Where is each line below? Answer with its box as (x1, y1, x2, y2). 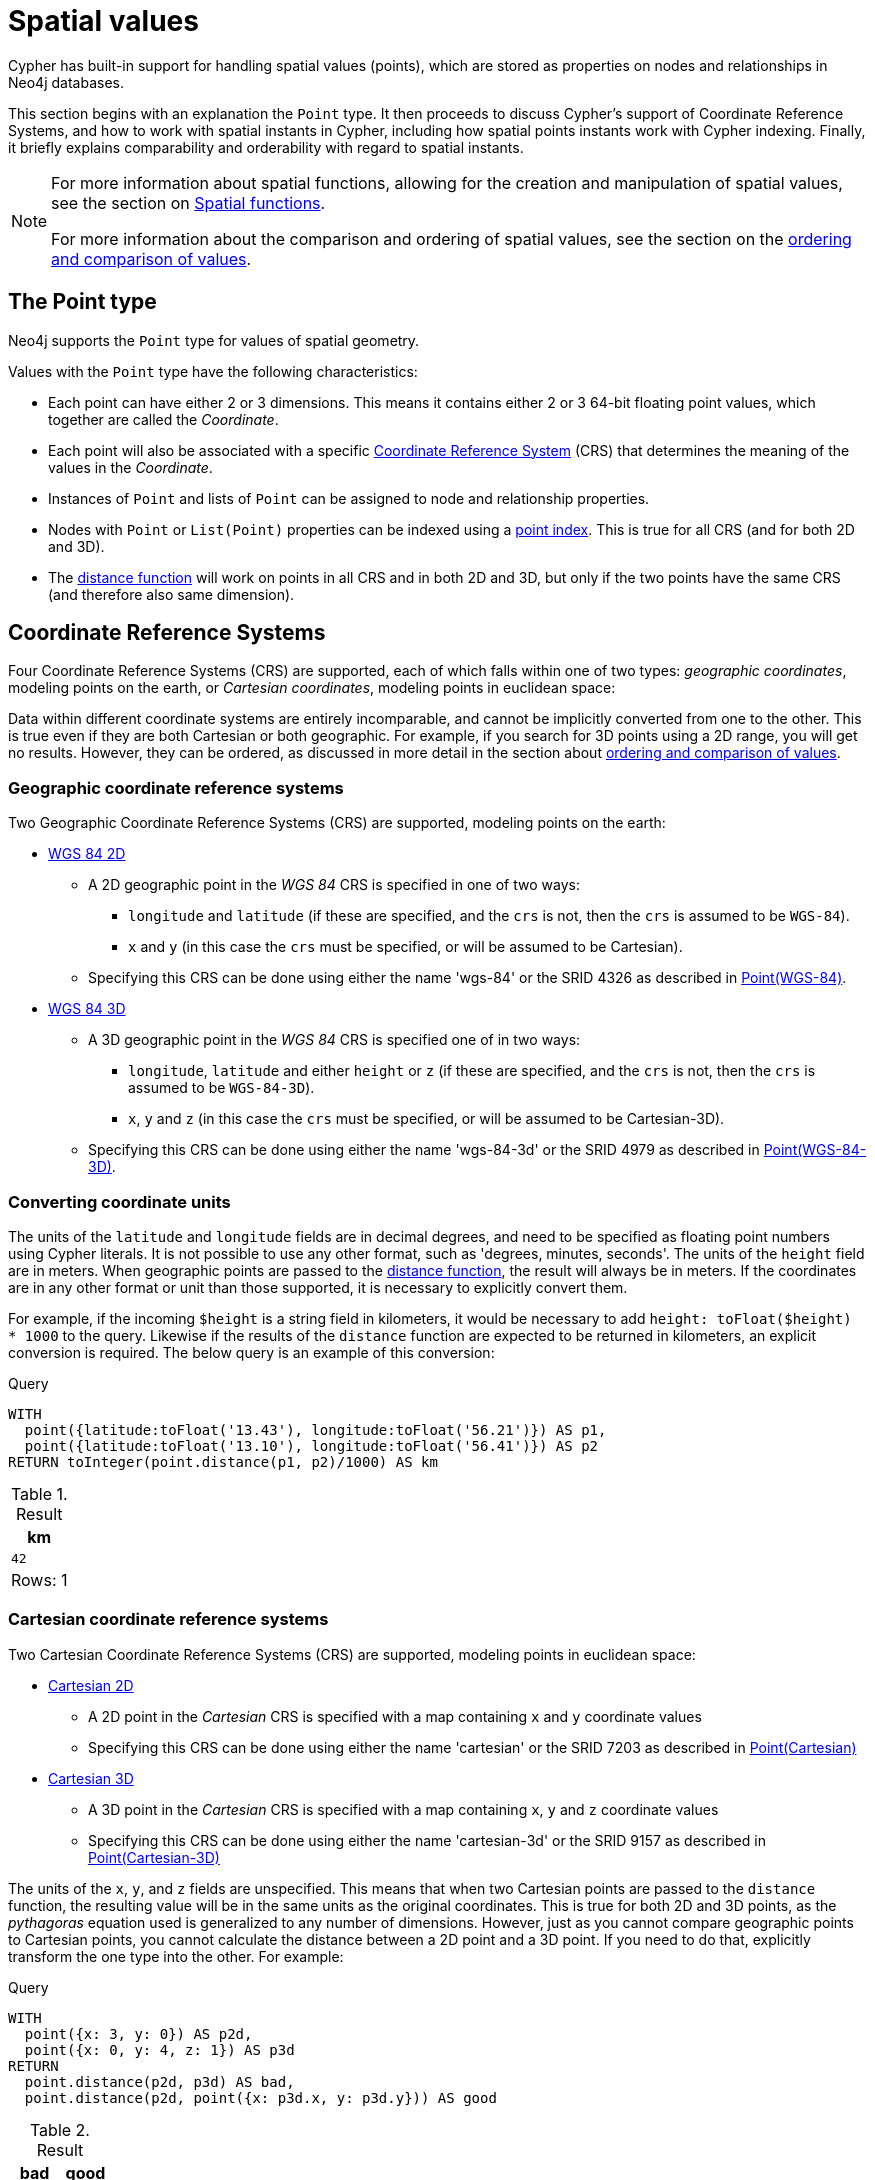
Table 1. (10, 1483, 68, 1504)
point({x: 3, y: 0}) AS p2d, (24, 2025, 253, 2042)
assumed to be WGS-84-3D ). (128, 1079, 315, 1097)
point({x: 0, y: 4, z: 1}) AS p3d (24, 2041, 295, 2058)
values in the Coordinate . (48, 458, 213, 476)
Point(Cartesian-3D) (88, 1848, 220, 1866)
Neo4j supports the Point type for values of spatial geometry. (8, 331, 420, 349)
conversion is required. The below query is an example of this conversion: (8, 1343, 495, 1361)
